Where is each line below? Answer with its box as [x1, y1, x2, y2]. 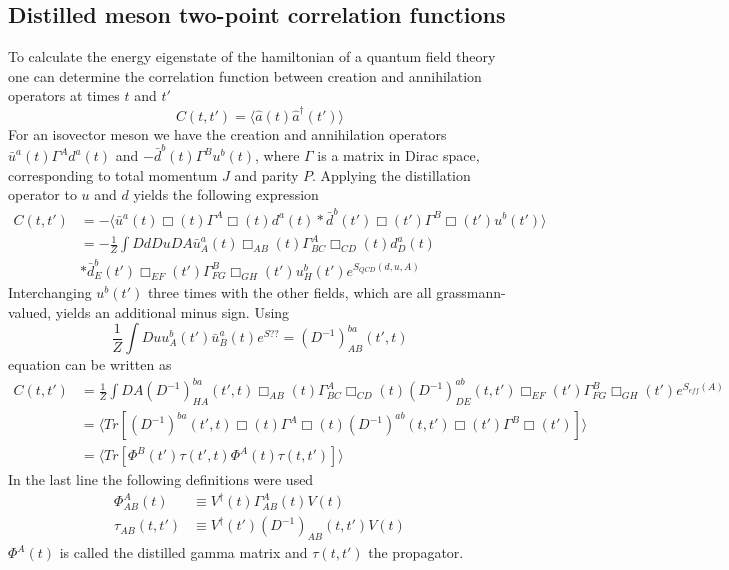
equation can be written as [8, 354, 172, 375]
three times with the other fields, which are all [147, 281, 432, 302]
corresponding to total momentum [8, 164, 218, 185]
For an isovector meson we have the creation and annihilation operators [8, 123, 447, 144]
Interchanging [8, 281, 92, 302]
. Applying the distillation [312, 164, 471, 185]
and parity [234, 164, 299, 185]
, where [255, 145, 300, 166]
